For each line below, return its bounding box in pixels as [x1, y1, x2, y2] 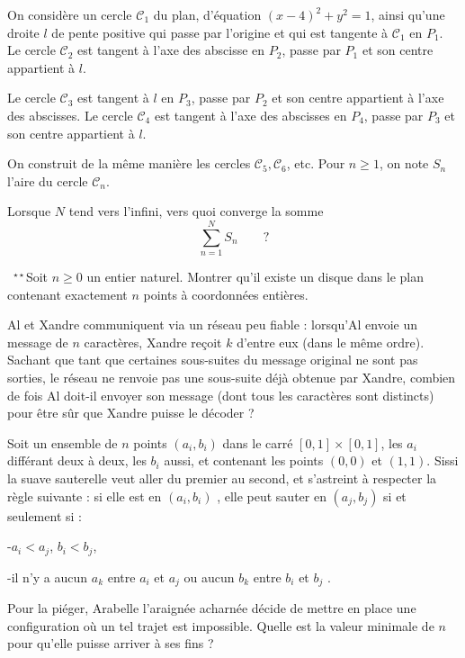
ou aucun [183, 567, 235, 586]
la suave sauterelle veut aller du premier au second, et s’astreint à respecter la [7, 469, 437, 487]
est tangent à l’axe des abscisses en [154, 105, 347, 124]
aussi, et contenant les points [164, 451, 324, 470]
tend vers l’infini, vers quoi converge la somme [68, 202, 324, 221]
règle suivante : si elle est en [7, 486, 162, 505]
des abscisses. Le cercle [7, 105, 133, 124]
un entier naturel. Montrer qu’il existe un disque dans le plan [86, 267, 424, 286]
